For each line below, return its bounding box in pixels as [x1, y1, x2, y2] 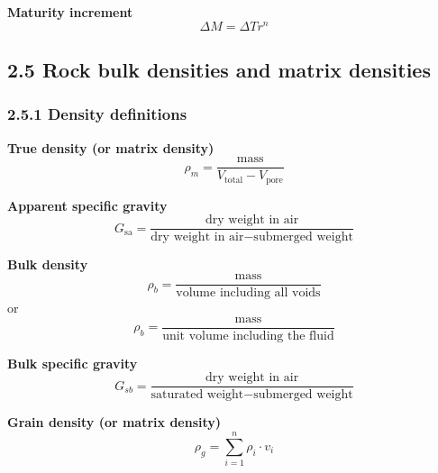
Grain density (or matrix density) [7, 413, 222, 432]
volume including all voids [176, 287, 321, 300]
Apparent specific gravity [7, 196, 168, 214]
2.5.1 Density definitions [7, 103, 187, 125]
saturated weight [151, 388, 244, 402]
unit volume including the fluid [162, 329, 334, 342]
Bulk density [7, 255, 88, 274]
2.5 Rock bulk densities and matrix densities [7, 56, 431, 84]
